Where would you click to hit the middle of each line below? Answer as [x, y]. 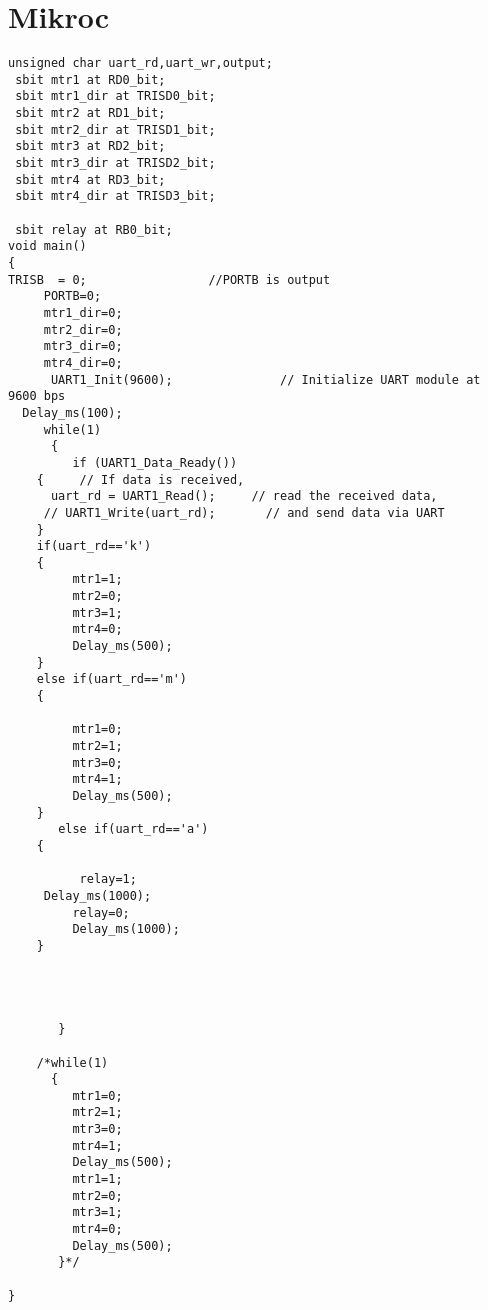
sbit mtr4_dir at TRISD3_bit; [115, 196]
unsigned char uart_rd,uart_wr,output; [140, 63]
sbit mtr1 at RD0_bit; [90, 79]
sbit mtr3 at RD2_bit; [90, 146]
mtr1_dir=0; [83, 312]
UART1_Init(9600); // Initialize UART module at [265, 379]
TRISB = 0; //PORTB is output [169, 279]
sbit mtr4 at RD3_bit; [90, 179]
